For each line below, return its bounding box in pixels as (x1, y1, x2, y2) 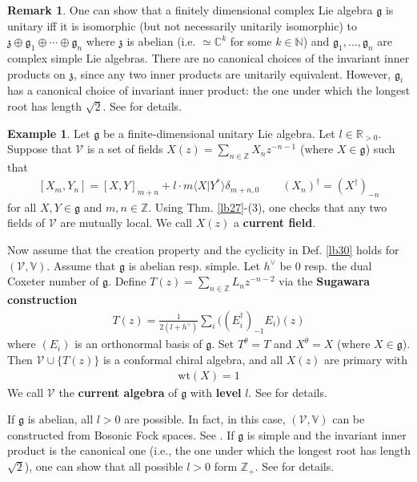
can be (332, 411, 365, 427)
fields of (7, 214, 46, 231)
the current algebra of (58, 383, 178, 400)
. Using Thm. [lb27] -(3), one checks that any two (148, 198, 387, 215)
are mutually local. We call (60, 214, 192, 231)
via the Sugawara (279, 273, 371, 290)
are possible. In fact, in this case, (124, 411, 286, 427)
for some (230, 33, 272, 50)
